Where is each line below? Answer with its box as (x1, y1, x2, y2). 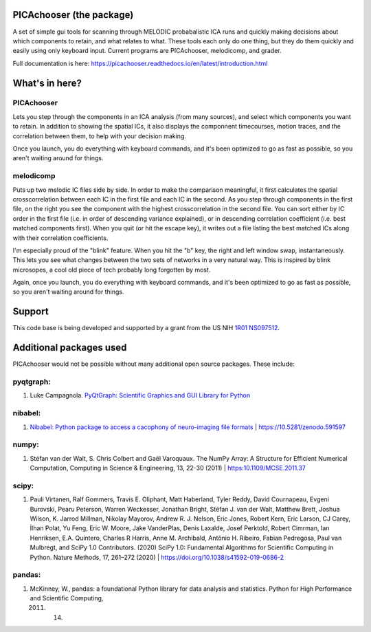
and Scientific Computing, (30, 594, 104, 602)
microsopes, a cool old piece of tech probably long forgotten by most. (12, 265, 211, 274)
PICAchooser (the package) (12, 9, 134, 21)
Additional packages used (12, 342, 127, 353)
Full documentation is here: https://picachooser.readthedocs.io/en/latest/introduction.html (12, 59, 268, 67)
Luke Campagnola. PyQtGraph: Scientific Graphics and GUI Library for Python (30, 391, 251, 400)
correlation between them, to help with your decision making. (12, 131, 187, 140)
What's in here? (12, 77, 82, 89)
